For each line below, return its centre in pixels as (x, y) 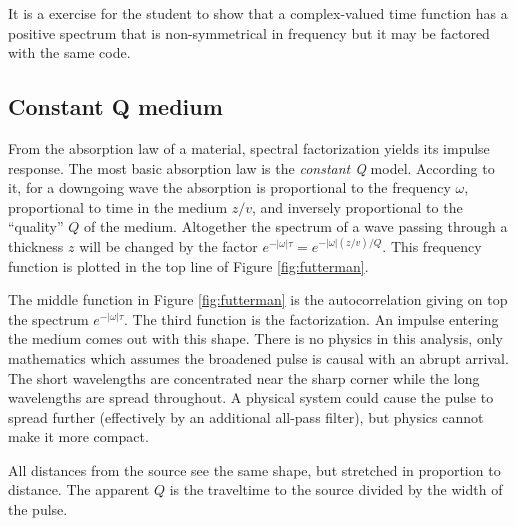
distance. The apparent (79, 489)
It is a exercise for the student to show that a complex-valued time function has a (258, 13)
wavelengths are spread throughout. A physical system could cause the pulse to (251, 397)
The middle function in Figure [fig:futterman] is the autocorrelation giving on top (258, 299)
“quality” (36, 226)
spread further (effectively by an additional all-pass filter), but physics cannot (246, 416)
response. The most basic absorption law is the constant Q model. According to (251, 167)
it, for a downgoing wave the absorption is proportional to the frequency (229, 187)
